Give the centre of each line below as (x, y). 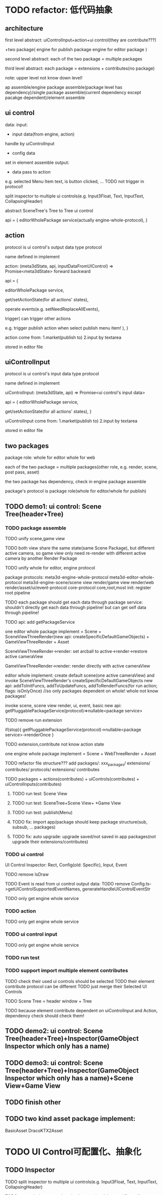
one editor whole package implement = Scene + (53, 631)
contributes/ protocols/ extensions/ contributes (52, 769)
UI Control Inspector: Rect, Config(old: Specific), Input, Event (66, 865)
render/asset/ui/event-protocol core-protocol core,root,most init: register (78, 588)
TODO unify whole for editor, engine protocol (50, 568)
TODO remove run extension (34, 720)
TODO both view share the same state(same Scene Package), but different (80, 548)
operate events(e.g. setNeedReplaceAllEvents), (52, 309)
